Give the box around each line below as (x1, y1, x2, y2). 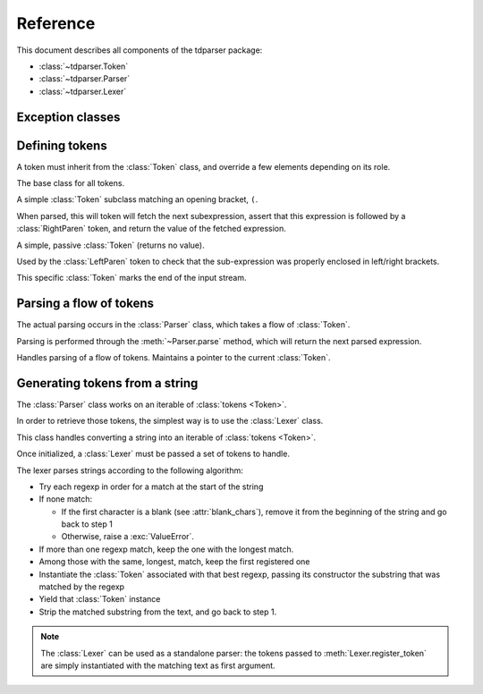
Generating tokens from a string (16, 376, 199, 391)
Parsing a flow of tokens (16, 296, 155, 311)
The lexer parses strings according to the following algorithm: (16, 465, 243, 476)
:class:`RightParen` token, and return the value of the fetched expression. (16, 224, 286, 234)
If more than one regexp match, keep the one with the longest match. (38, 544, 294, 554)
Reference (16, 13, 96, 33)
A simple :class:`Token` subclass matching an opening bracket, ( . (16, 194, 258, 205)
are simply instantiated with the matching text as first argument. (40, 660, 276, 671)
